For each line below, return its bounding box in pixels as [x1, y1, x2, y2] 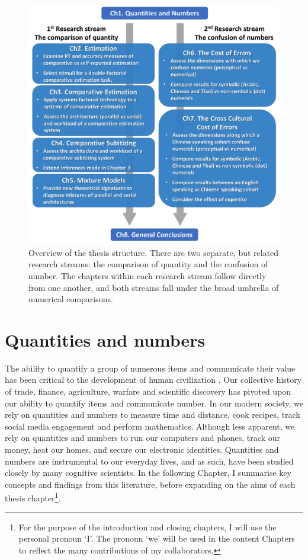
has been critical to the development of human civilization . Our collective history [5, 373, 302, 386]
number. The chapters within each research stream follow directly [28, 269, 267, 281]
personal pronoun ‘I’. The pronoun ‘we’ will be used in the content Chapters [18, 532, 295, 545]
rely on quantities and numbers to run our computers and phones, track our [5, 431, 280, 444]
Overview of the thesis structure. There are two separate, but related [28, 246, 279, 258]
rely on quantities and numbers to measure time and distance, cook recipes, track [5, 408, 300, 421]
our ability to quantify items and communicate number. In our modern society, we [5, 396, 303, 409]
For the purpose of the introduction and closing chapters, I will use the [18, 520, 277, 533]
